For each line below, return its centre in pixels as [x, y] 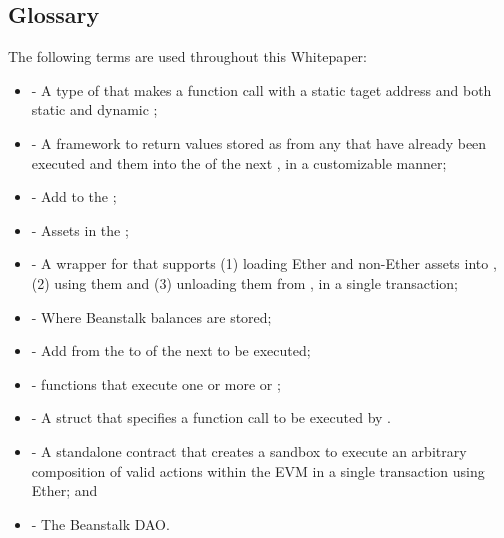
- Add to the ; [74, 196]
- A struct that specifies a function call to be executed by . [211, 417]
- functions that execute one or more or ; [156, 383]
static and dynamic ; [94, 109]
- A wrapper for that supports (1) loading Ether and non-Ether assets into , [264, 263]
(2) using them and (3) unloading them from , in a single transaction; [244, 282]
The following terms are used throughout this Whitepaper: [187, 56]
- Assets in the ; [80, 229]
